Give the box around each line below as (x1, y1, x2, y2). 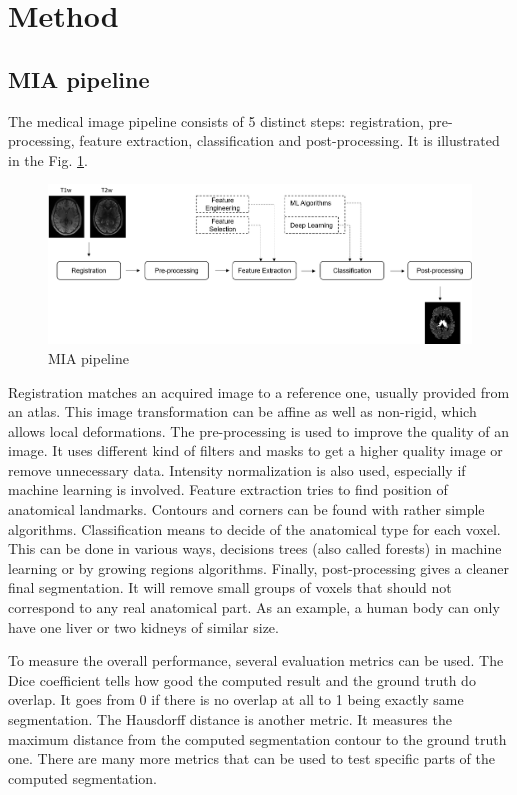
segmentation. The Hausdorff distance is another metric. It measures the (8, 709, 452, 730)
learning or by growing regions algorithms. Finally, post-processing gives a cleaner (8, 557, 510, 578)
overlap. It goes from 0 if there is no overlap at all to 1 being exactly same (8, 689, 464, 710)
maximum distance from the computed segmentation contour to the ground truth (8, 728, 507, 749)
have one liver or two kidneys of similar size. (8, 616, 279, 637)
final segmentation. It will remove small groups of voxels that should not (8, 577, 452, 598)
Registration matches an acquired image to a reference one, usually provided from (8, 381, 510, 402)
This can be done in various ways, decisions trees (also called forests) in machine (8, 538, 502, 559)
